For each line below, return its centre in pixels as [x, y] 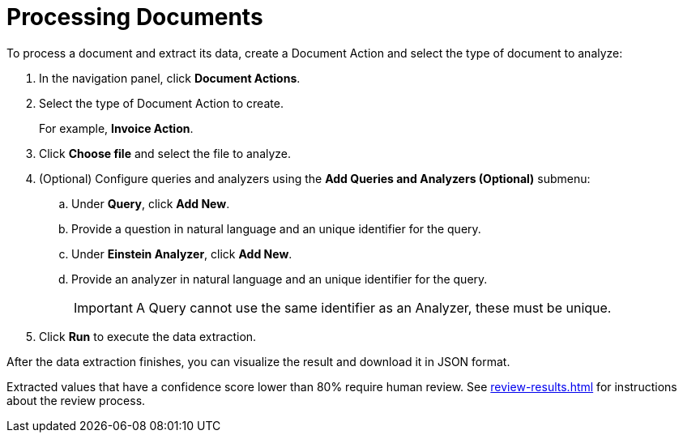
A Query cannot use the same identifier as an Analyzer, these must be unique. [374, 307]
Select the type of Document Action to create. [161, 103]
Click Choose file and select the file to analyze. [165, 153]
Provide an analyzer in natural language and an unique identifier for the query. [280, 279]
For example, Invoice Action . [116, 128]
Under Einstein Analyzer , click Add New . [182, 254]
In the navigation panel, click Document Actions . [170, 78]
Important [103, 307]
